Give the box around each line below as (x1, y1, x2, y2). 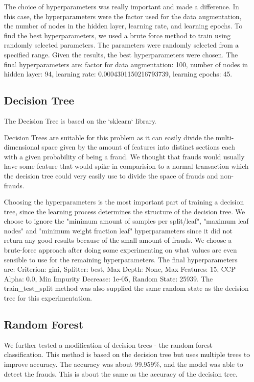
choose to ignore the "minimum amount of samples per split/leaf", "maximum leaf (4, 216, 249, 226)
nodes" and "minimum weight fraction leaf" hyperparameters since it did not (4, 225, 232, 235)
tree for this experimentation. (4, 293, 92, 303)
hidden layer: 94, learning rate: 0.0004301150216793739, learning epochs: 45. (4, 69, 232, 79)
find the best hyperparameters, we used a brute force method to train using (4, 30, 231, 40)
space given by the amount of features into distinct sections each (42, 142, 235, 152)
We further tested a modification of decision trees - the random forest (4, 339, 212, 350)
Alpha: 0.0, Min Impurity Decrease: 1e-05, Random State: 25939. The (4, 273, 213, 283)
